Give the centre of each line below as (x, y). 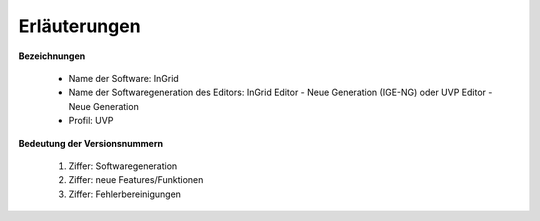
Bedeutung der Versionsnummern (91, 143)
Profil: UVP (91, 121)
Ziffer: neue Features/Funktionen (136, 180)
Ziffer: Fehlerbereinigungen (125, 194)
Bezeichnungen (52, 56)
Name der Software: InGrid (123, 78)
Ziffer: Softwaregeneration (123, 166)
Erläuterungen (79, 26)
